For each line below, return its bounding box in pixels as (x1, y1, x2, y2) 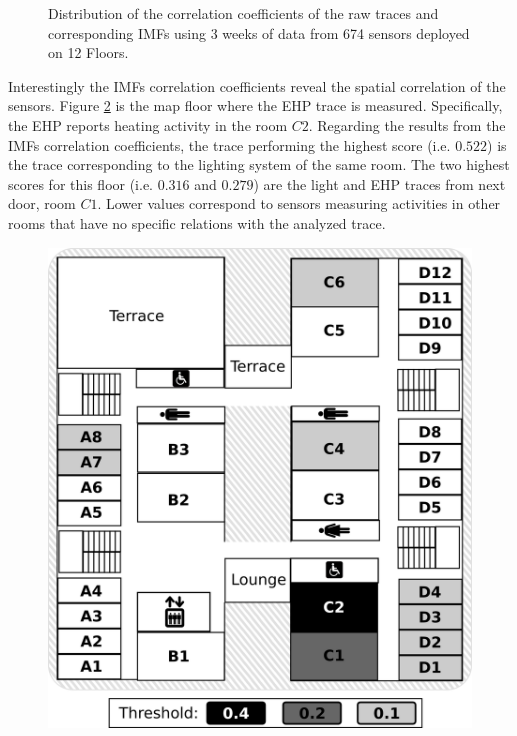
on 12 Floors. (48, 42, 129, 63)
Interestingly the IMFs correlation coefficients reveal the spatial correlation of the (8, 75, 506, 96)
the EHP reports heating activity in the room (8, 114, 288, 135)
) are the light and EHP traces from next (253, 173, 506, 194)
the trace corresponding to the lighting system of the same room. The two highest (8, 154, 510, 175)
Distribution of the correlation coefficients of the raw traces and (48, 3, 439, 23)
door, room (8, 193, 76, 214)
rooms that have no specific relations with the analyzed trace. (8, 212, 386, 233)
